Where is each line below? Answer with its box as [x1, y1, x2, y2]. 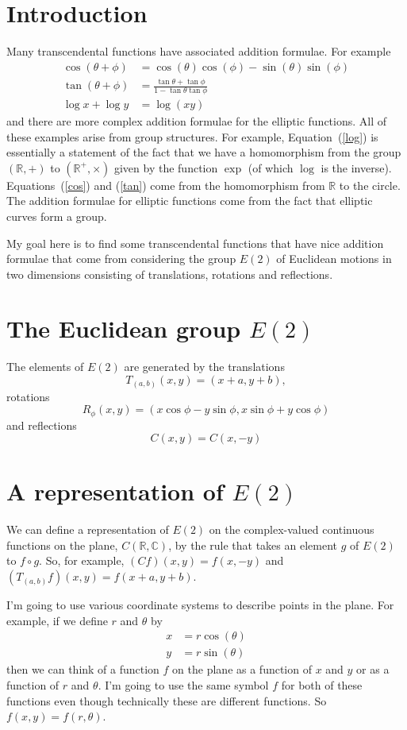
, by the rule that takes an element [168, 536, 337, 553]
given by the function [113, 159, 218, 176]
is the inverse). [321, 159, 392, 176]
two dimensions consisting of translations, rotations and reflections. [6, 265, 333, 282]
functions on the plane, [6, 536, 118, 553]
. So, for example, [39, 552, 125, 569]
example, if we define [6, 612, 108, 628]
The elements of [6, 358, 84, 375]
